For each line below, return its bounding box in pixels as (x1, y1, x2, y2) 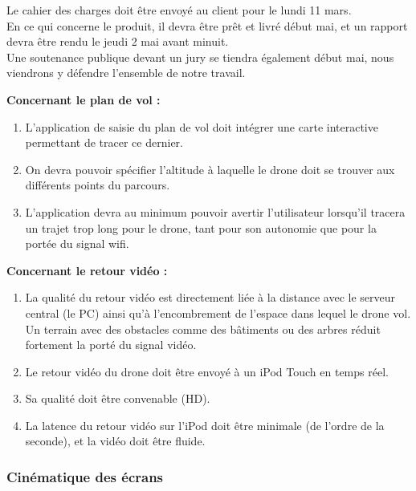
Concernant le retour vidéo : (6, 262, 168, 278)
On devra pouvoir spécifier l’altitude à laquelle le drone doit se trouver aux (25, 160, 395, 177)
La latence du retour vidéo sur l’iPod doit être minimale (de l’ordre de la (25, 416, 385, 433)
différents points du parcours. (25, 177, 170, 193)
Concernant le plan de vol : (6, 91, 161, 108)
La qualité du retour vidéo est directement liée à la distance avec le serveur (25, 289, 396, 306)
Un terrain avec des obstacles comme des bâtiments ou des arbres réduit (25, 320, 381, 337)
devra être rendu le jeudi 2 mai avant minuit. (6, 33, 229, 50)
